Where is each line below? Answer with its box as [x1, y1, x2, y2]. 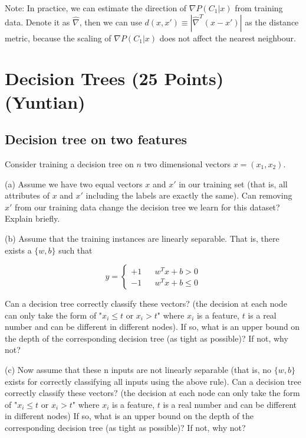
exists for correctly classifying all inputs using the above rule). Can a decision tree [5, 375, 301, 387]
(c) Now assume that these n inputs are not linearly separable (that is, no [5, 364, 272, 376]
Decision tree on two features [5, 130, 187, 148]
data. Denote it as [5, 15, 70, 28]
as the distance [245, 15, 299, 28]
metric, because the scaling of [5, 31, 111, 44]
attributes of [5, 189, 50, 202]
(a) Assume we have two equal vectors [5, 177, 143, 190]
